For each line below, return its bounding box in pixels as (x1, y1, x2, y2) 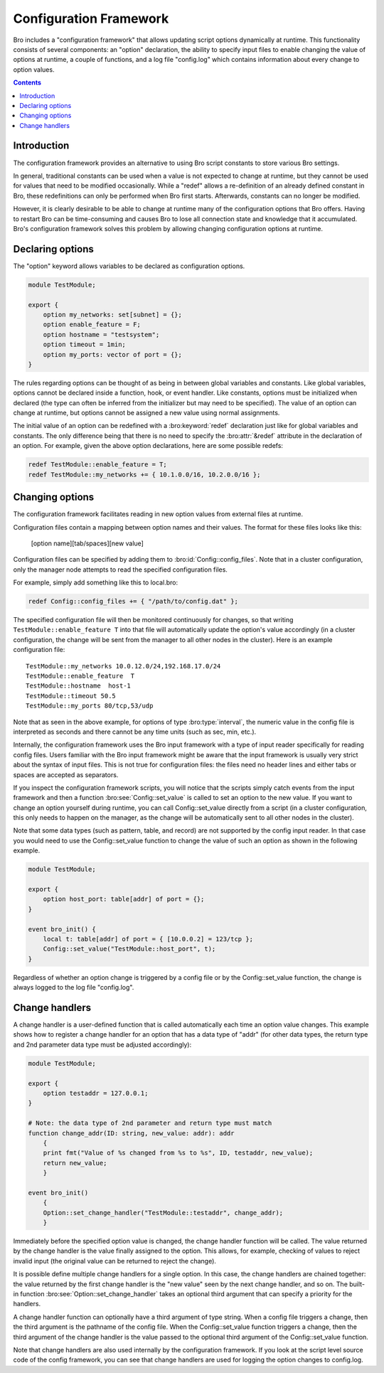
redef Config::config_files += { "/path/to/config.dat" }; (28, 597, 238, 606)
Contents (13, 78, 42, 87)
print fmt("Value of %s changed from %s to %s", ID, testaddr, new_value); (43, 1149, 314, 1157)
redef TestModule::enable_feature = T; (28, 461, 167, 469)
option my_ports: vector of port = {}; (43, 351, 183, 358)
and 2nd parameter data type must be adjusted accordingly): (13, 1040, 192, 1049)
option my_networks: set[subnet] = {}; (43, 310, 183, 319)
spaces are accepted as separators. (13, 770, 119, 779)
